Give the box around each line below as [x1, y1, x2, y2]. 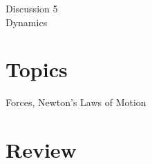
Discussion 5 [6, 1, 58, 15]
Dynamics [6, 14, 48, 29]
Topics [6, 55, 68, 83]
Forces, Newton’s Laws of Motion [6, 95, 146, 110]
